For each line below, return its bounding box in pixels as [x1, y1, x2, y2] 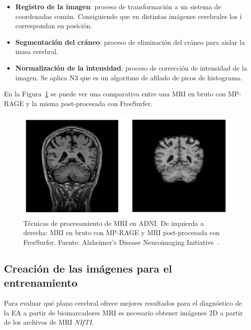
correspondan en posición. [15, 20, 92, 31]
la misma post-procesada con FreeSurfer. [32, 98, 152, 108]
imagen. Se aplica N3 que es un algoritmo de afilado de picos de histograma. [15, 72, 242, 82]
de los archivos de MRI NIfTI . [4, 317, 94, 327]
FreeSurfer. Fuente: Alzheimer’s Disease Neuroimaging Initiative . [23, 237, 219, 247]
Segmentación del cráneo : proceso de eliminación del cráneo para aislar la [15, 37, 245, 47]
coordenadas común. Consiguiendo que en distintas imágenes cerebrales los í [15, 11, 242, 21]
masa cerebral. [15, 46, 58, 56]
